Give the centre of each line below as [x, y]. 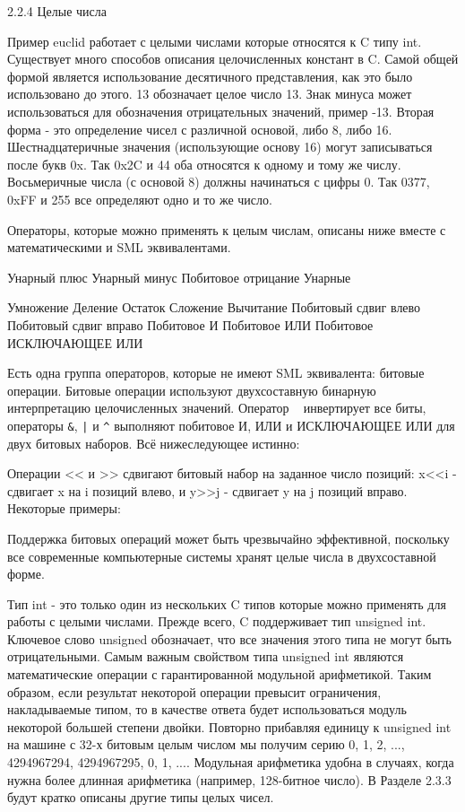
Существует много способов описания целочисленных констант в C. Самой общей [233, 59]
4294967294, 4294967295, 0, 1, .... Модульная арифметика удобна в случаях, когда [231, 762]
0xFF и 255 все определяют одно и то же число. [140, 199]
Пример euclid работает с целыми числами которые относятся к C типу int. [215, 41]
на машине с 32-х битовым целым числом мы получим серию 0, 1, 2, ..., [206, 744]
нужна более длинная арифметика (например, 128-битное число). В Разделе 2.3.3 [229, 779]
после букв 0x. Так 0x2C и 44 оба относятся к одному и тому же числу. [204, 164]
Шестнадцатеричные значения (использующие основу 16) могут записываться [220, 147]
